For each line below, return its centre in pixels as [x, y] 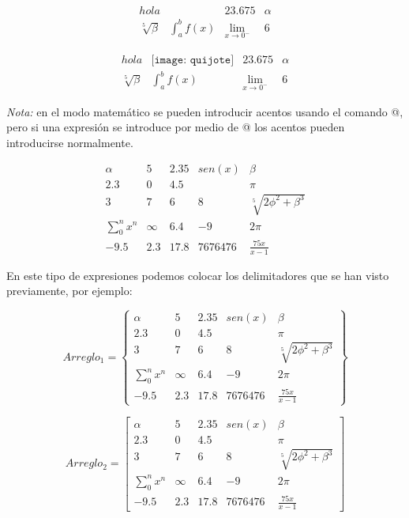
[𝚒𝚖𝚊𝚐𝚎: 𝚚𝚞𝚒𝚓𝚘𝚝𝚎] [193, 60]
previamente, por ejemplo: [69, 291]
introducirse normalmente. [70, 142]
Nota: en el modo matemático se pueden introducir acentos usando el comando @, [205, 111]
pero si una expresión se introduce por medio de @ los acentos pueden [176, 127]
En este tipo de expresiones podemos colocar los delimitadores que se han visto [198, 275]
